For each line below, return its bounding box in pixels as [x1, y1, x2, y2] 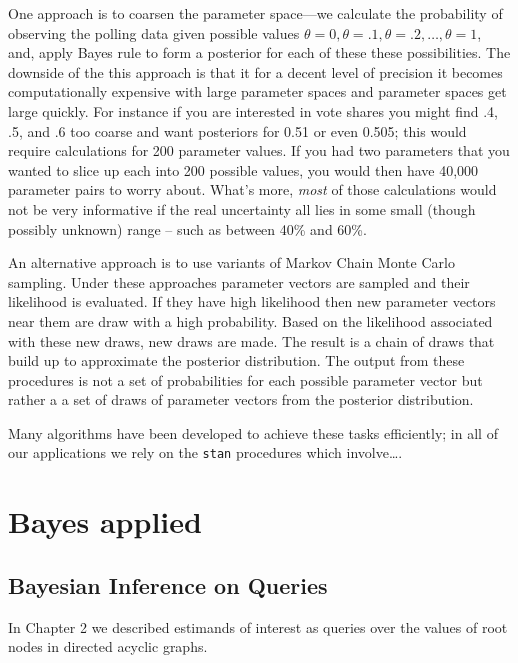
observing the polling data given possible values [8, 22, 300, 43]
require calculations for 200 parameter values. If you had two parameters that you [8, 140, 510, 161]
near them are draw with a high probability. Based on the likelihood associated [8, 310, 493, 331]
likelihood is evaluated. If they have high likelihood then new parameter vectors [8, 291, 496, 312]
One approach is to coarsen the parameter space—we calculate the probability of [8, 3, 503, 23]
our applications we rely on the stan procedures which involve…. [8, 442, 403, 463]
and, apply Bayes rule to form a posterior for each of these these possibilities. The [8, 42, 511, 63]
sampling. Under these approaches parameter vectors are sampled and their [8, 271, 470, 292]
